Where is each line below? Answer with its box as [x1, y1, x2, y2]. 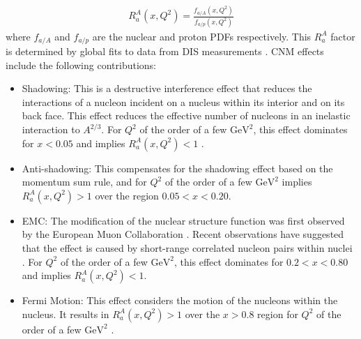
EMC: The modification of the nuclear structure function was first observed [22, 213, 345, 227]
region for [257, 306, 298, 321]
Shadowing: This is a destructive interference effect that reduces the [22, 81, 312, 96]
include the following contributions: [6, 57, 156, 72]
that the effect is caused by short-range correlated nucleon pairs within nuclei [22, 241, 353, 255]
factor [330, 29, 355, 43]
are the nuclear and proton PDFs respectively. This [92, 29, 312, 43]
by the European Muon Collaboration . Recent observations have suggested [22, 227, 344, 241]
